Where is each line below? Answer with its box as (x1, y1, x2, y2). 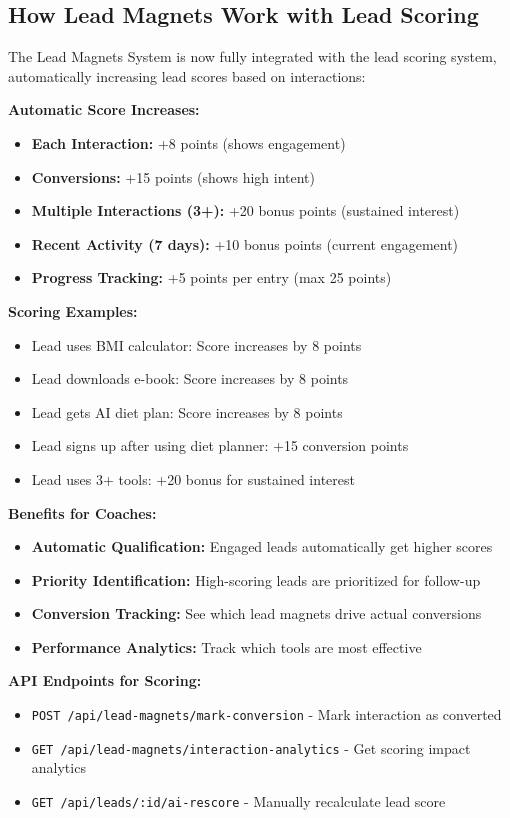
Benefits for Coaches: (8, 502, 157, 523)
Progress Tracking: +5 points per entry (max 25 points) (31, 267, 392, 288)
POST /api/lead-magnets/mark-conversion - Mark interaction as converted (31, 704, 502, 725)
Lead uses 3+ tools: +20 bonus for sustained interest (31, 468, 355, 489)
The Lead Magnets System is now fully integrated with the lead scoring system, (8, 46, 497, 67)
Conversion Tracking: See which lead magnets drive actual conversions (31, 603, 482, 624)
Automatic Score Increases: (8, 99, 200, 120)
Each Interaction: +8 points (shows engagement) (31, 132, 346, 153)
